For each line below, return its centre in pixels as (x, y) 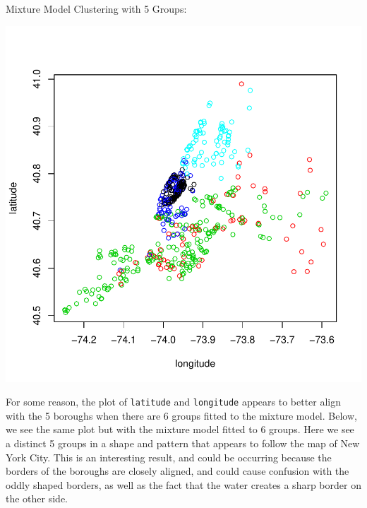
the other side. (37, 498)
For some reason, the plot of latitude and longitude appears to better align (174, 402)
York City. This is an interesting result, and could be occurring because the (169, 457)
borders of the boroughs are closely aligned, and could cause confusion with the (178, 471)
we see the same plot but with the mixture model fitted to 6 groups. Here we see (180, 429)
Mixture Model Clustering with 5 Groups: (96, 8)
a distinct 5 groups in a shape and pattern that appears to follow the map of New (183, 443)
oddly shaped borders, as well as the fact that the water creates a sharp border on (183, 484)
